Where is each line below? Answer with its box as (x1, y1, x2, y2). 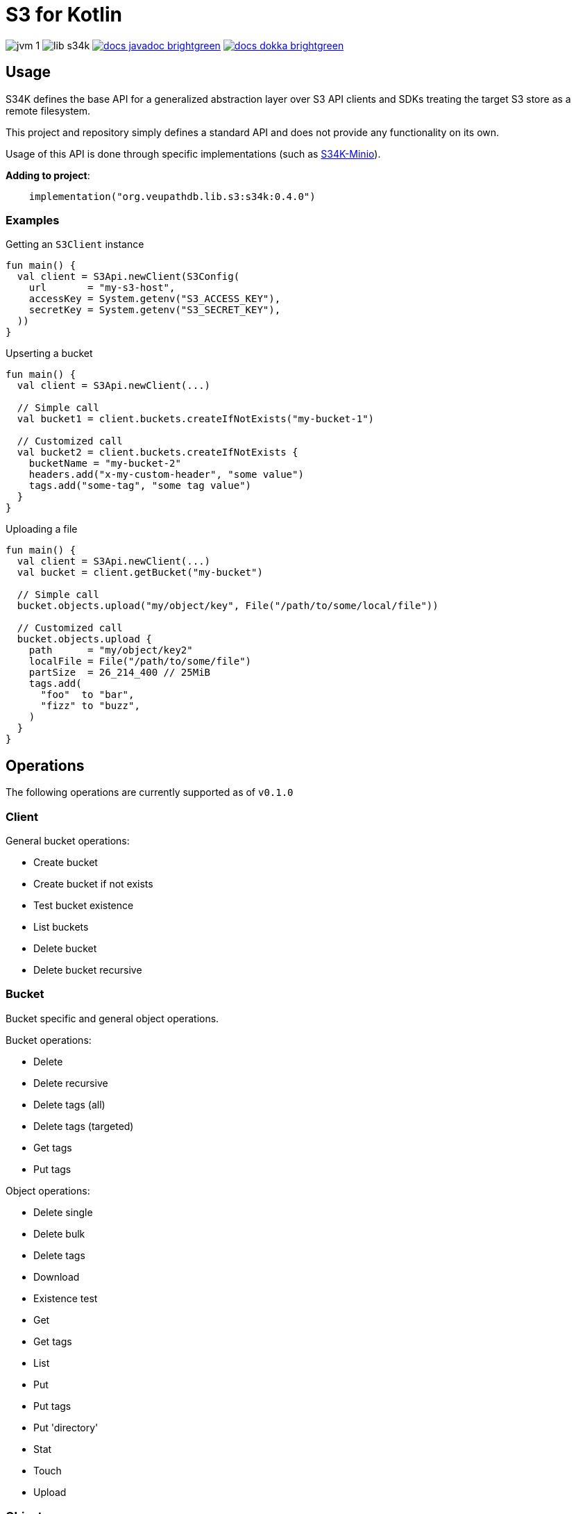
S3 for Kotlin (6, 3, 122, 26)
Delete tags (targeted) (33, 1120, 134, 1132)
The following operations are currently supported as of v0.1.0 (6, 786, 294, 799)
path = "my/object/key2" (28, 644, 193, 656)
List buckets (33, 920, 89, 933)
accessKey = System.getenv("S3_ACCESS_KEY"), (28, 293, 281, 305)
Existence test (33, 1292, 98, 1304)
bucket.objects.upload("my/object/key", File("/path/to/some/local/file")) (17, 600, 439, 612)
